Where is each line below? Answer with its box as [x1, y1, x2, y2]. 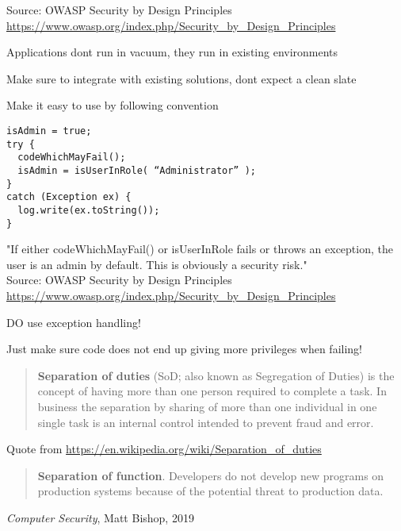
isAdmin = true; [6, 125, 92, 137]
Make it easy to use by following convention [6, 97, 219, 114]
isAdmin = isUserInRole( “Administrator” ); [17, 164, 256, 176]
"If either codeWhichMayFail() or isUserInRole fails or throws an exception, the [6, 240, 393, 257]
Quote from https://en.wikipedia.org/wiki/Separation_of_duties [6, 441, 322, 457]
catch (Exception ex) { [6, 191, 132, 203]
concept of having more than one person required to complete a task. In [37, 383, 387, 399]
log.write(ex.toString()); [17, 204, 160, 216]
